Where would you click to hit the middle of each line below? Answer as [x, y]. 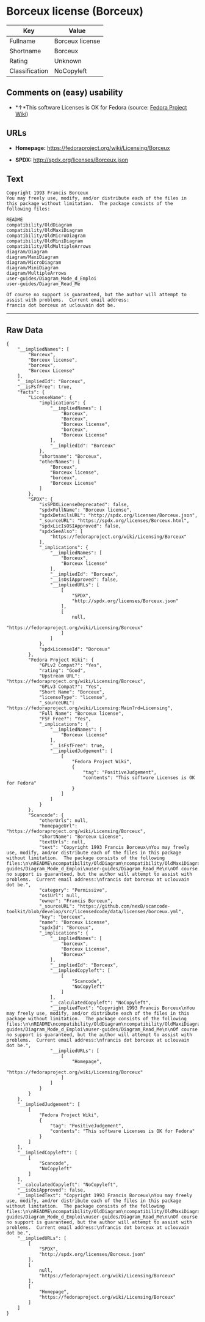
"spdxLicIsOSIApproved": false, [80, 526]
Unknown [68, 61]
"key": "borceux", [62, 917]
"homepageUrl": [58, 826]
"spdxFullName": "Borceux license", [85, 510]
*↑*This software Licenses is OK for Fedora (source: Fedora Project [101, 107]
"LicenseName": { [50, 398]
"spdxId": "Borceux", [67, 928]
